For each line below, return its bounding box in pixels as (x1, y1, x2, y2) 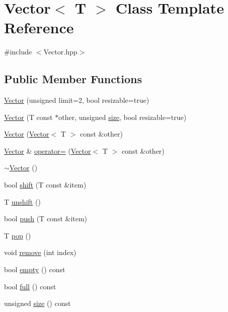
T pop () (4, 230, 31, 240)
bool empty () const (4, 264, 65, 275)
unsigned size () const (4, 298, 71, 308)
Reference (4, 17, 74, 38)
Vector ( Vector (4, 129, 49, 139)
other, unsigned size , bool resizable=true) (58, 111, 187, 122)
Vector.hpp (43, 46, 78, 57)
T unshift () (4, 196, 41, 207)
